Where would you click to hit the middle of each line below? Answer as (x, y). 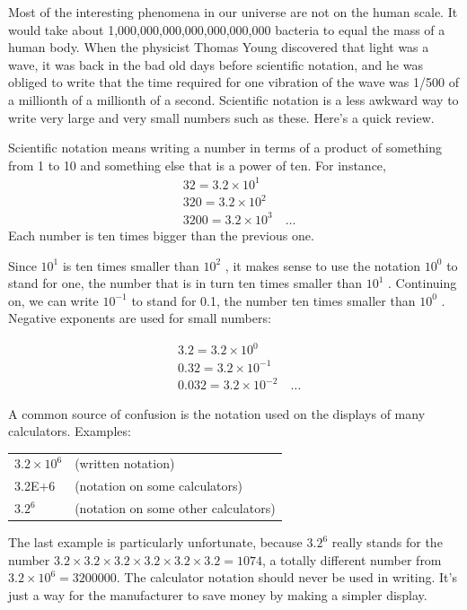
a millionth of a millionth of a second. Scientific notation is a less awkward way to (233, 99)
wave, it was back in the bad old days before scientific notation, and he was (216, 64)
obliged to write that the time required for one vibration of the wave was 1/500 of (233, 82)
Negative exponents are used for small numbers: (140, 318)
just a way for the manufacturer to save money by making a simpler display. (218, 595)
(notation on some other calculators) (175, 508)
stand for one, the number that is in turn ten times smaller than (185, 283)
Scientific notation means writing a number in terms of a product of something (225, 148)
